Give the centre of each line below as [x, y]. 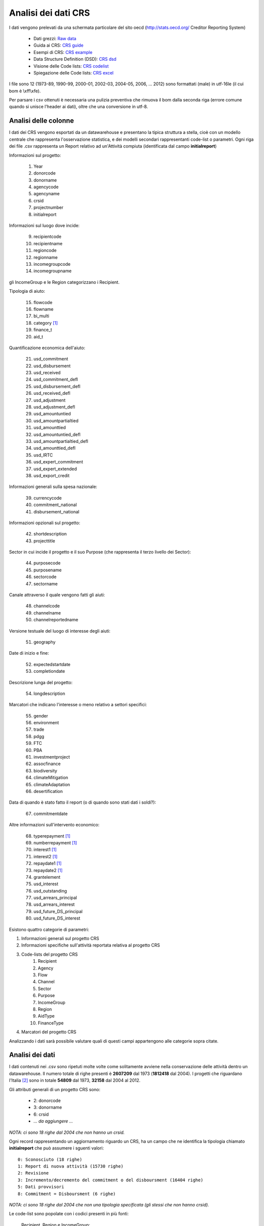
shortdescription [50, 534]
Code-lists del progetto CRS [50, 954]
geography [44, 642]
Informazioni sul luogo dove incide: [44, 226]
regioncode [45, 251]
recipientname [48, 243]
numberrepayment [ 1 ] [55, 843]
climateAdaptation [52, 784]
